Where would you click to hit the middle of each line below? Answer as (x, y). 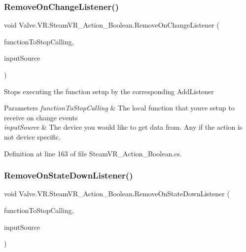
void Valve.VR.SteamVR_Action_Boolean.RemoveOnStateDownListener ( (117, 194)
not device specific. (33, 136)
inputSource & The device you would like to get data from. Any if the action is (123, 127)
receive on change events (41, 117)
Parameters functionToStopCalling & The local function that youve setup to (119, 108)
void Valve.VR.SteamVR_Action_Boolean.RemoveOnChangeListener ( (112, 25)
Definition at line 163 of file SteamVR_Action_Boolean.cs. (93, 153)
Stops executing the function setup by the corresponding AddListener (109, 91)
